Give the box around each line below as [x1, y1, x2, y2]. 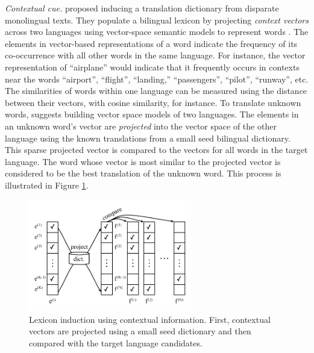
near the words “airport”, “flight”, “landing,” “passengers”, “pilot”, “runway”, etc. [5, 72, 309, 85]
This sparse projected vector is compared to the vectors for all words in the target [5, 143, 308, 156]
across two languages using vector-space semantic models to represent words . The [5, 25, 309, 38]
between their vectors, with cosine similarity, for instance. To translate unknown [5, 96, 301, 108]
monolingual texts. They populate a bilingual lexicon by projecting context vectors [5, 13, 309, 26]
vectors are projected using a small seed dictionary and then [29, 325, 251, 337]
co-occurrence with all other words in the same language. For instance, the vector [5, 49, 306, 61]
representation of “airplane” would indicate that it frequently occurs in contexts [5, 60, 300, 73]
